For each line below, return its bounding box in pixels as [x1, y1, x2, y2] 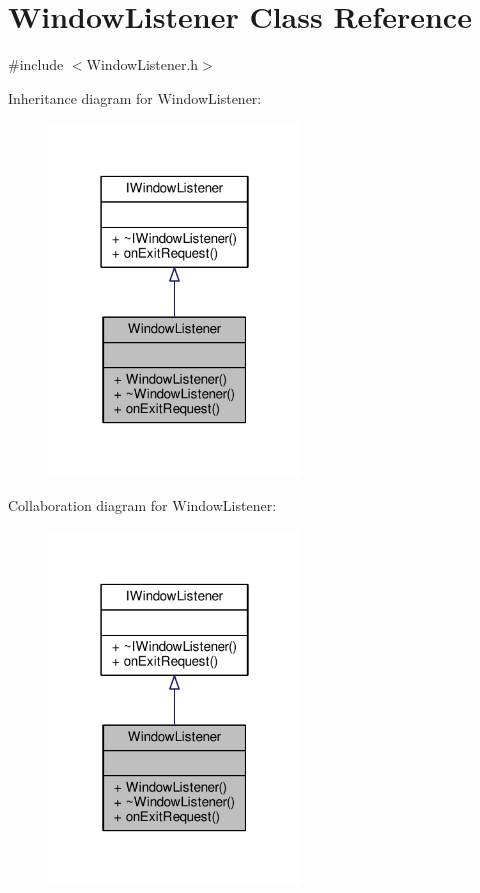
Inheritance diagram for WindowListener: [8, 87, 262, 108]
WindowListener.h [86, 54, 199, 75]
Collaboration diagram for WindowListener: [8, 494, 277, 515]
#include [8, 54, 64, 75]
